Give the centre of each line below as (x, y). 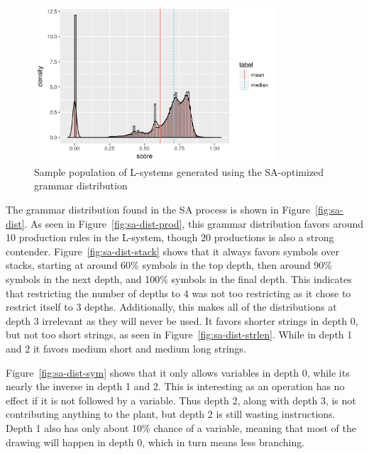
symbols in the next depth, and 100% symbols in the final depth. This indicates (179, 279)
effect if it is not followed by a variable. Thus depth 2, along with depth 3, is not (181, 400)
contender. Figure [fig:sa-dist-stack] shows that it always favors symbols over (173, 251)
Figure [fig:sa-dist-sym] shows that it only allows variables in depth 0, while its (178, 372)
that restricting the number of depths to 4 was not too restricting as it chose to (178, 293)
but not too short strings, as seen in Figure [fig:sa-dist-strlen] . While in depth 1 (179, 334)
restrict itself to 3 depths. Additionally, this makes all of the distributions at (171, 307)
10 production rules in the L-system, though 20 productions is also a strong (170, 237)
